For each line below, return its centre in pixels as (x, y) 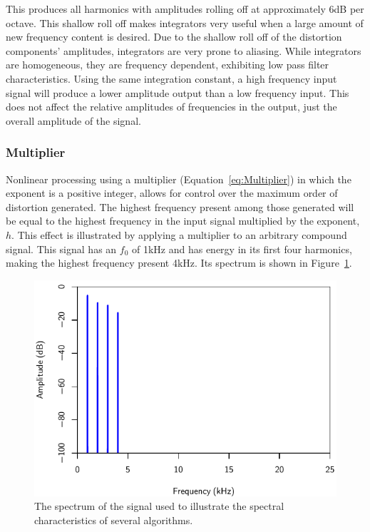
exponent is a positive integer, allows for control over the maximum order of (172, 193)
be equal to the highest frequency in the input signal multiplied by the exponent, (183, 221)
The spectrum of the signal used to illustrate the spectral (159, 506)
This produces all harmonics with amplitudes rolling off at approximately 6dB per (185, 9)
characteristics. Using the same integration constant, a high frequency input (171, 78)
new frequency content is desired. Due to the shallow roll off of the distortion (174, 37)
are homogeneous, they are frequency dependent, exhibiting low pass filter (168, 65)
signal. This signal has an (61, 249)
